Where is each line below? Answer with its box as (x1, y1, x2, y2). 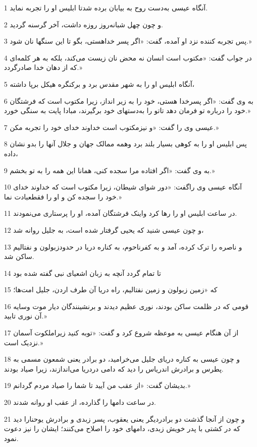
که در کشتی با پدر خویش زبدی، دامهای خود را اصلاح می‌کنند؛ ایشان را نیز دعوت (4, 423, 241, 434)
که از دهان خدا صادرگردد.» (4, 62, 83, 72)
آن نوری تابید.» (4, 311, 47, 321)
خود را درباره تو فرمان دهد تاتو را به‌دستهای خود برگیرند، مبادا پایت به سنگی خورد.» (4, 105, 251, 116)
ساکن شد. (4, 251, 34, 261)
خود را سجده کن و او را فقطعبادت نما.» (4, 191, 122, 201)
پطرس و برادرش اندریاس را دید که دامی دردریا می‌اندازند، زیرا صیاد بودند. (4, 363, 224, 374)
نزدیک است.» (4, 337, 43, 347)
